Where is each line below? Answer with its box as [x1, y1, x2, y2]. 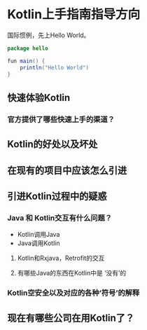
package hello [7, 45, 49, 52]
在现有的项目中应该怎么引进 [7, 164, 127, 176]
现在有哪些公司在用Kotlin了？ [7, 312, 135, 324]
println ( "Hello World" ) [20, 64, 90, 71]
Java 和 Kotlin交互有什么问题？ [7, 213, 113, 223]
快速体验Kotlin [7, 92, 71, 104]
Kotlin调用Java [17, 231, 60, 239]
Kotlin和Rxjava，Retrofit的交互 [17, 254, 105, 263]
